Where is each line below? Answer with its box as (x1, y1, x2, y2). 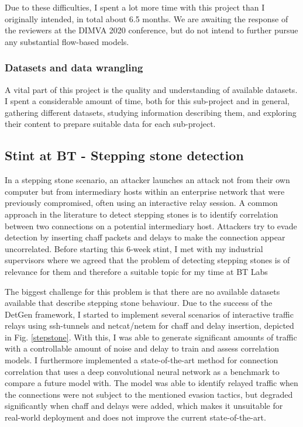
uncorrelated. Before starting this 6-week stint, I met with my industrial (5, 242, 263, 254)
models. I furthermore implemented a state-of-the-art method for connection (5, 354, 278, 366)
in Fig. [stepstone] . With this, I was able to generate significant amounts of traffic (5, 330, 297, 343)
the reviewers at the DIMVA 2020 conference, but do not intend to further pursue (5, 24, 298, 36)
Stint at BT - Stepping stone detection (5, 146, 244, 164)
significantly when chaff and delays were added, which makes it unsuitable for (5, 400, 283, 412)
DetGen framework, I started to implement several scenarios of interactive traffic (5, 308, 294, 320)
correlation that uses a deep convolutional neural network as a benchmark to (5, 365, 280, 377)
